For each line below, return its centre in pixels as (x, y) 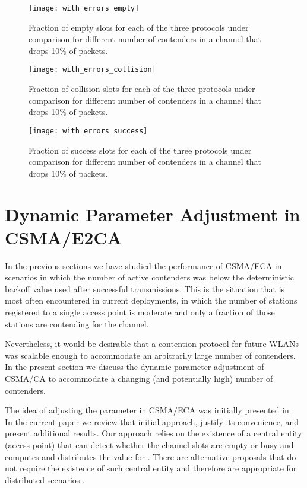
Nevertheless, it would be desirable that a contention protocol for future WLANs (152, 344)
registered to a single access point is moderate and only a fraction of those (140, 312)
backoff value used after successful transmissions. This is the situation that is (145, 288)
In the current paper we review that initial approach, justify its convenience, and (152, 421)
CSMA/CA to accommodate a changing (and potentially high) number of (139, 378)
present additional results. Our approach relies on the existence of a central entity (153, 433)
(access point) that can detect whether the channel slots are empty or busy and (149, 444)
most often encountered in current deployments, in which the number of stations (151, 300)
